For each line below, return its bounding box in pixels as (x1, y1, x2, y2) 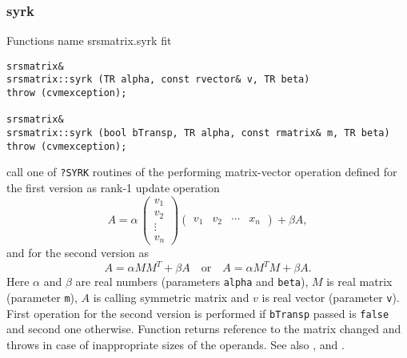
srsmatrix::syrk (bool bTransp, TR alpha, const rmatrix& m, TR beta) (6, 127, 390, 139)
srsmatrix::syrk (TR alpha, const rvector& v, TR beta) (6, 74, 310, 86)
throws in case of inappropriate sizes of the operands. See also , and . (6, 336, 345, 352)
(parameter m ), (6, 288, 78, 305)
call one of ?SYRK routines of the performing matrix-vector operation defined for (6, 163, 397, 180)
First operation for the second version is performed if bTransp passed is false (6, 304, 389, 321)
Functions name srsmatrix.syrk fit (6, 32, 172, 49)
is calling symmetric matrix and (93, 288, 249, 305)
